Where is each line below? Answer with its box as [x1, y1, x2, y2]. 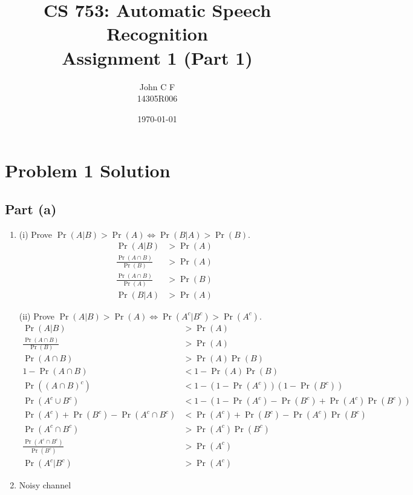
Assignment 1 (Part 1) [62, 45, 253, 70]
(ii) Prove [19, 309, 54, 322]
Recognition [106, 21, 208, 46]
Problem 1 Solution [5, 158, 171, 183]
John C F [139, 80, 175, 93]
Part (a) [5, 199, 57, 218]
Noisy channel [19, 479, 71, 491]
